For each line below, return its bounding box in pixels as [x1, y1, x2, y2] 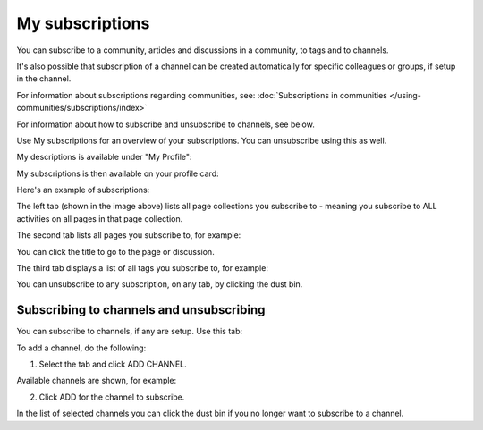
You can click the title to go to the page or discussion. [16, 246, 215, 257]
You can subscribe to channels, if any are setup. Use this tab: [16, 326, 243, 337]
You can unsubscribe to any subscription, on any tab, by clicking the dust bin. [16, 279, 303, 290]
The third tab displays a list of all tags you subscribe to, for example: [16, 263, 268, 274]
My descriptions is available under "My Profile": [16, 152, 192, 163]
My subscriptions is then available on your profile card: [16, 168, 219, 179]
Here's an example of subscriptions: [16, 184, 150, 196]
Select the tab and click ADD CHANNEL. [38, 358, 187, 370]
